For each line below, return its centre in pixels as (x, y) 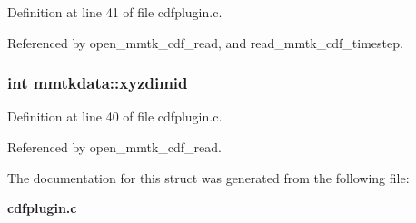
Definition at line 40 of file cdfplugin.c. (115, 116)
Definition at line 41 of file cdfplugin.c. (115, 12)
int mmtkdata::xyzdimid (98, 83)
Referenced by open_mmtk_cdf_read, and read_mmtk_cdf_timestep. (205, 42)
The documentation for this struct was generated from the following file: (208, 177)
